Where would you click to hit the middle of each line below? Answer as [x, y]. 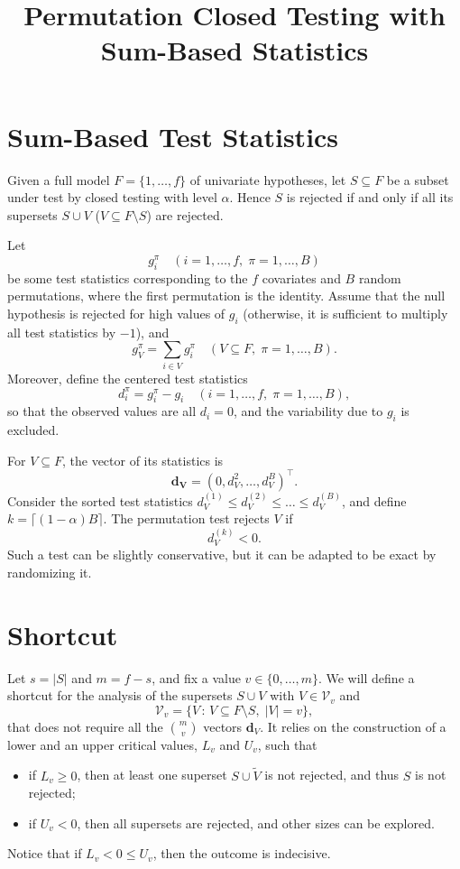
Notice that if [45, 853]
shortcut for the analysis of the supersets [120, 695]
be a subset [418, 179]
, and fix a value [196, 677]
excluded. [33, 430]
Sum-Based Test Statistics [173, 136]
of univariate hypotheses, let [268, 179]
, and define [374, 500]
